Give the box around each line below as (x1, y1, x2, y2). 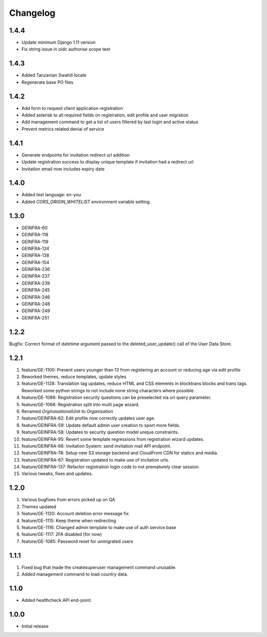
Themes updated (21, 503, 56, 510)
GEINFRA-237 (21, 273, 50, 279)
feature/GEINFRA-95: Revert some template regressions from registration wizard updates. (21, 436, 205, 442)
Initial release (21, 623, 49, 629)
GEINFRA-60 (21, 224, 48, 230)
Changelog (9, 7, 55, 18)
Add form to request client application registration (21, 105, 123, 111)
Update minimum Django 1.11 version (21, 40, 96, 46)
